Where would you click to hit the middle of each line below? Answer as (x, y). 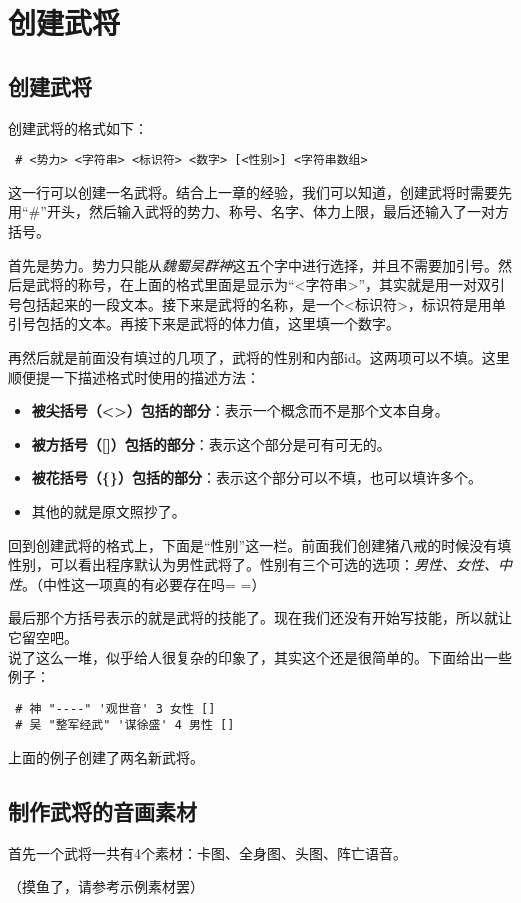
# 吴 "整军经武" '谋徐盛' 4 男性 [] (125, 725)
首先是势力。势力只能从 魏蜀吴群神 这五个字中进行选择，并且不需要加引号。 (253, 264)
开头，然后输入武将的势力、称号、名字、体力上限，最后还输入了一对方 (277, 211)
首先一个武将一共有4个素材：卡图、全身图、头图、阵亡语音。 (207, 852)
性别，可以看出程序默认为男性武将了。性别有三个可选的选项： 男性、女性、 (253, 564)
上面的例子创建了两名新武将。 (106, 757)
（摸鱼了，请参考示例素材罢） (106, 886)
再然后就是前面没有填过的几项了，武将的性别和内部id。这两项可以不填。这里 (259, 356)
